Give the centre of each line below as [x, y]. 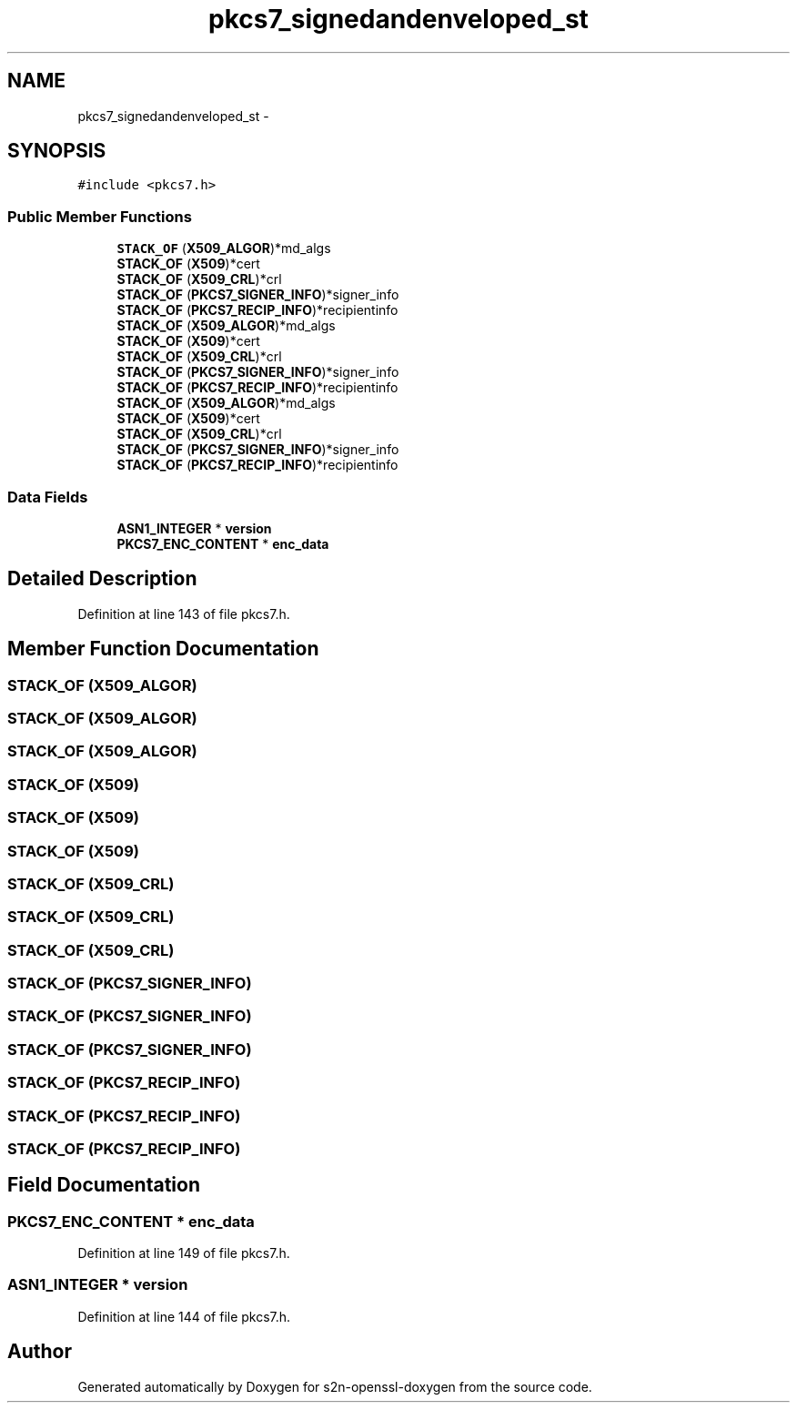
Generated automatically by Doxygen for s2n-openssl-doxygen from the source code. [335, 1386]
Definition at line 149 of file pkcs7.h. [184, 1253]
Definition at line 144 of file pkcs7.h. [184, 1316]
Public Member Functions [100, 216]
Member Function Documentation [163, 649]
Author [40, 1352]
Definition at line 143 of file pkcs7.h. [184, 614]
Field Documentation [104, 1185]
